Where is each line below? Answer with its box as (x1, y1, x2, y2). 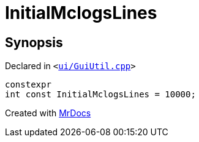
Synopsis (5, 34, 63, 50)
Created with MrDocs (5, 108, 91, 119)
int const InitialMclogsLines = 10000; (5, 89, 196, 100)
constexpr (5, 80, 51, 90)
